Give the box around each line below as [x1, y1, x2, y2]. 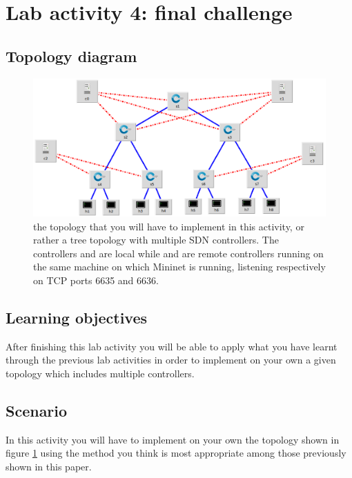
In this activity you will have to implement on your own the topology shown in [6, 432, 340, 446]
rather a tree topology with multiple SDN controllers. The [33, 232, 279, 247]
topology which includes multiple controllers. [6, 366, 195, 380]
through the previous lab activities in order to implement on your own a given [6, 352, 336, 367]
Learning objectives [6, 306, 148, 328]
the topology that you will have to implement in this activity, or [33, 219, 304, 233]
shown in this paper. [6, 459, 92, 473]
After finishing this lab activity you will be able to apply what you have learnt [6, 339, 338, 353]
